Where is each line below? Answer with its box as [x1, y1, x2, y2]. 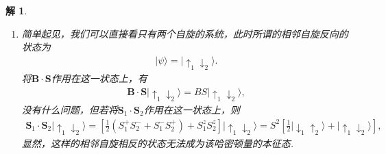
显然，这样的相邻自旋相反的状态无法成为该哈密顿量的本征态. [21, 136, 294, 150]
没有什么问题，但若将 [21, 103, 118, 117]
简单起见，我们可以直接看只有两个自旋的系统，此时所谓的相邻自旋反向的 [21, 26, 348, 40]
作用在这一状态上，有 [51, 71, 147, 86]
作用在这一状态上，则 [143, 103, 240, 117]
